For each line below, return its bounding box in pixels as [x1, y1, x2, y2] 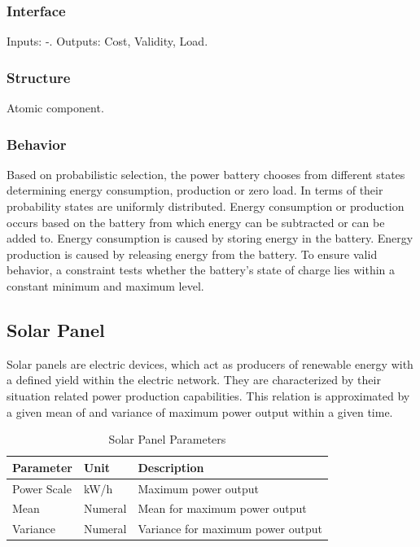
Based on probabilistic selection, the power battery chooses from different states [7, 165, 405, 182]
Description [138, 458, 204, 475]
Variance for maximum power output [138, 520, 322, 537]
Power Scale [12, 479, 72, 497]
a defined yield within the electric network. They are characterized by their [7, 371, 381, 388]
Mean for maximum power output [138, 500, 307, 517]
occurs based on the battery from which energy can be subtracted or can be [7, 213, 385, 230]
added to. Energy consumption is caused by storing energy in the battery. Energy [7, 230, 413, 247]
